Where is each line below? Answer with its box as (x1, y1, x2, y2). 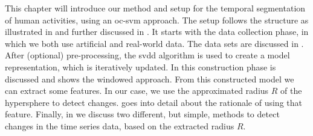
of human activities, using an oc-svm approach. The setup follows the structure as (5, 13, 309, 26)
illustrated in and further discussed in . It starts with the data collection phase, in (5, 25, 309, 38)
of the (280, 84, 302, 97)
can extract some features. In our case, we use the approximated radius (5, 84, 269, 97)
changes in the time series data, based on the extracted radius (5, 119, 234, 132)
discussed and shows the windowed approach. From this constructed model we (5, 72, 294, 85)
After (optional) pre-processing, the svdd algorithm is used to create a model (5, 49, 290, 61)
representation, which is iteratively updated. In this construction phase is (5, 60, 276, 73)
